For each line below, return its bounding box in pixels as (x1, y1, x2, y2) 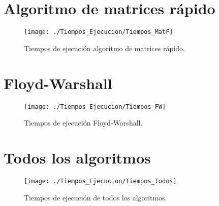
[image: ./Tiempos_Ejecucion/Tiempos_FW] (24, 103, 166, 110)
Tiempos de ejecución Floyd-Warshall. (24, 117, 143, 128)
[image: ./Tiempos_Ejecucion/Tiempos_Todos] (24, 177, 177, 185)
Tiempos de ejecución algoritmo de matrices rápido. (24, 43, 185, 53)
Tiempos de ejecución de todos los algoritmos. (24, 192, 167, 202)
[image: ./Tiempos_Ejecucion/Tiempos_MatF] (24, 28, 173, 36)
